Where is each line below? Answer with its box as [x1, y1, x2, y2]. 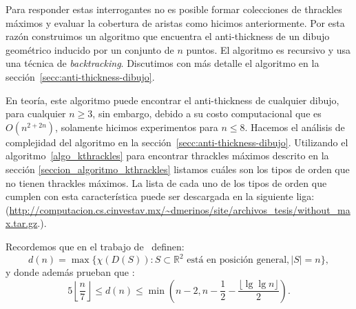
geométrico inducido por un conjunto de [6, 42, 174, 57]
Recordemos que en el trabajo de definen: [6, 239, 185, 253]
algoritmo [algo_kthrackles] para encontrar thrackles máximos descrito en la [6, 148, 329, 163]
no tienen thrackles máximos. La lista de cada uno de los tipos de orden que [6, 175, 327, 190]
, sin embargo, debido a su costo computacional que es [92, 106, 322, 121]
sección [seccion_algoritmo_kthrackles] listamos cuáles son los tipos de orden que [6, 161, 350, 176]
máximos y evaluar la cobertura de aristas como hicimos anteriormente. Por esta [6, 15, 345, 30]
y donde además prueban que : [6, 265, 135, 279]
